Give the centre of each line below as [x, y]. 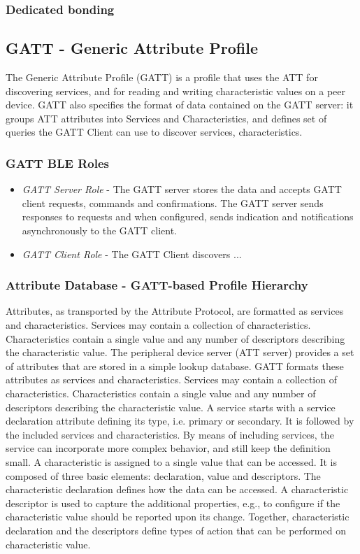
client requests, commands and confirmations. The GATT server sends [173, 203]
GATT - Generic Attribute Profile [132, 48]
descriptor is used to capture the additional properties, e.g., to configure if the [173, 503]
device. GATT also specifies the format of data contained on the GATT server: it [180, 105]
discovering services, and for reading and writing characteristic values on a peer [176, 91]
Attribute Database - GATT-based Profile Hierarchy [157, 285]
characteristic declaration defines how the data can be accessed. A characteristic [177, 489]
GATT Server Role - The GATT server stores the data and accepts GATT [182, 189]
